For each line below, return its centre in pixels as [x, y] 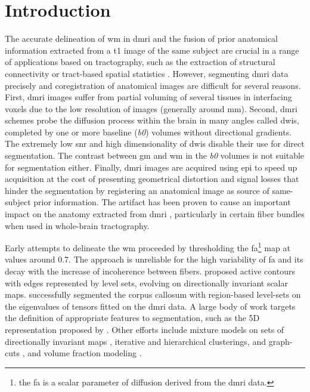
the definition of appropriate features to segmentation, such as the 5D [132, 318]
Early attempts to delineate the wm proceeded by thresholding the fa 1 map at [148, 247]
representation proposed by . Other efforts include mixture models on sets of [145, 330]
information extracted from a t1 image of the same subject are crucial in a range [152, 50]
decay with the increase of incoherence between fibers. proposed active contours [150, 271]
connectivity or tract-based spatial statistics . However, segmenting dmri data [147, 73]
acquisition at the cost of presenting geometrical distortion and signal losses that [152, 179]
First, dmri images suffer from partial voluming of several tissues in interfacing [148, 97]
